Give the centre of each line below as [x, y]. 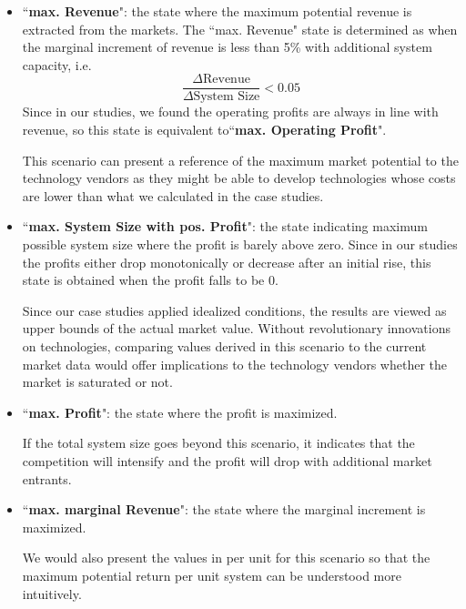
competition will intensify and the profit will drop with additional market [227, 460]
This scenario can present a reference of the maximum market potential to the [240, 160]
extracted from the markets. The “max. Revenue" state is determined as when [240, 29]
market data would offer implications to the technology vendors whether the [234, 364]
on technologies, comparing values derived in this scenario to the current [224, 345]
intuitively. [52, 593]
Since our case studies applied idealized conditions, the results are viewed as [234, 310]
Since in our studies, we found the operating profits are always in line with [230, 112]
